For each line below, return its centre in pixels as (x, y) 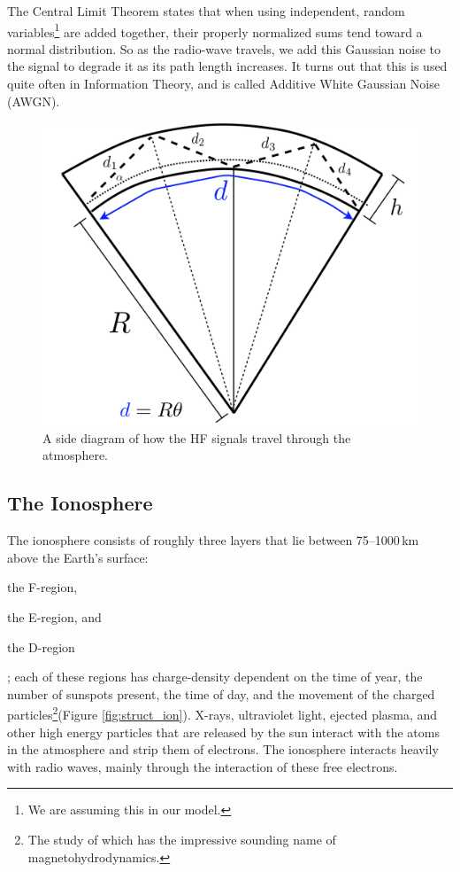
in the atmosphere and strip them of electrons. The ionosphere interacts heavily (223, 749)
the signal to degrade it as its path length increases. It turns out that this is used (227, 66)
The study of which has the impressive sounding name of (182, 839)
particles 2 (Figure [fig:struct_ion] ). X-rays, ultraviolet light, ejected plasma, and (222, 713)
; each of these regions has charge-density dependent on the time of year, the (215, 677)
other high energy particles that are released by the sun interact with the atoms (223, 732)
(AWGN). (34, 101)
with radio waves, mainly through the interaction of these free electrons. (203, 766)
